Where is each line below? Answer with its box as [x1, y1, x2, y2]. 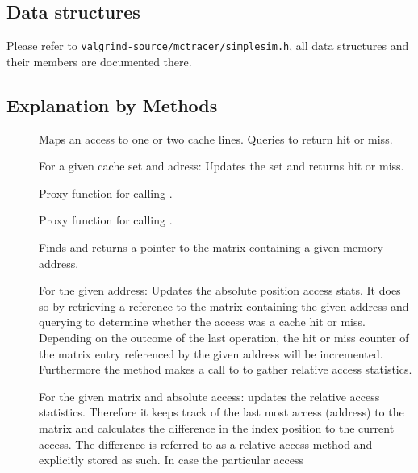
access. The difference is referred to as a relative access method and [39, 435, 373, 452]
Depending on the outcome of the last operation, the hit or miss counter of [39, 329, 409, 345]
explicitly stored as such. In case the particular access [39, 451, 303, 468]
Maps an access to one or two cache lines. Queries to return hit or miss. [39, 130, 393, 147]
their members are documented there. [6, 52, 192, 69]
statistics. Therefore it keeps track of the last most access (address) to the [39, 404, 404, 421]
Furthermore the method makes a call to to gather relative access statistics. [39, 361, 412, 378]
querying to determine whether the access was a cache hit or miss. [39, 313, 366, 330]
